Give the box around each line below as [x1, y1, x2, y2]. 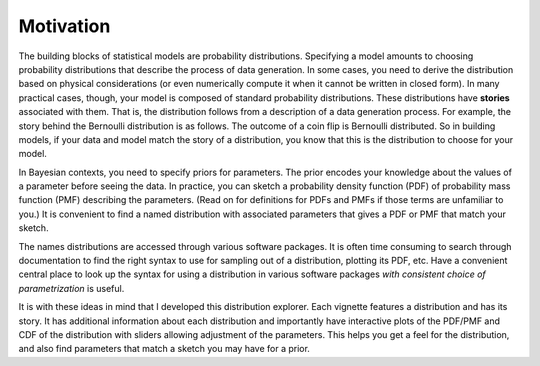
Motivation [18, 15, 111, 37]
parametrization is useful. [18, 282, 125, 294]
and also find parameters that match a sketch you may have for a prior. [18, 343, 310, 355]
